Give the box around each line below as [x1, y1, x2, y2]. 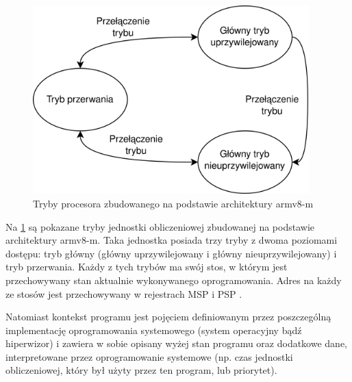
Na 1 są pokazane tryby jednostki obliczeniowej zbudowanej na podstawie [5, 219, 315, 233]
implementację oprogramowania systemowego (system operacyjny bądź [5, 322, 302, 337]
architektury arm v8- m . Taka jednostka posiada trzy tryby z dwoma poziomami [5, 233, 338, 247]
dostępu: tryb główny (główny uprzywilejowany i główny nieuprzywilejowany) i [5, 246, 337, 260]
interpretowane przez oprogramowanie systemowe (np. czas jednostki [5, 349, 293, 364]
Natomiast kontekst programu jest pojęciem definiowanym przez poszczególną [5, 309, 331, 324]
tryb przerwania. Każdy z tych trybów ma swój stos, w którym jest [5, 259, 288, 274]
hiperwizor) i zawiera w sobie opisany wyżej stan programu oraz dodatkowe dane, [5, 336, 347, 351]
